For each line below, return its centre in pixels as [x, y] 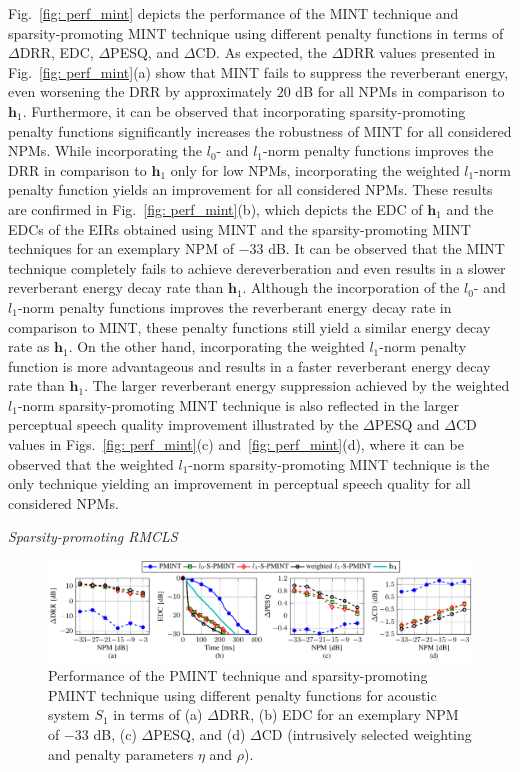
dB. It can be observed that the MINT [386, 248]
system [69, 714]
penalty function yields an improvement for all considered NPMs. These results [250, 189]
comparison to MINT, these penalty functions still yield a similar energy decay [249, 326]
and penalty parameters [121, 753]
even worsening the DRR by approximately [140, 91]
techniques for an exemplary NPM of [121, 248]
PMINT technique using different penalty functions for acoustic [242, 694]
